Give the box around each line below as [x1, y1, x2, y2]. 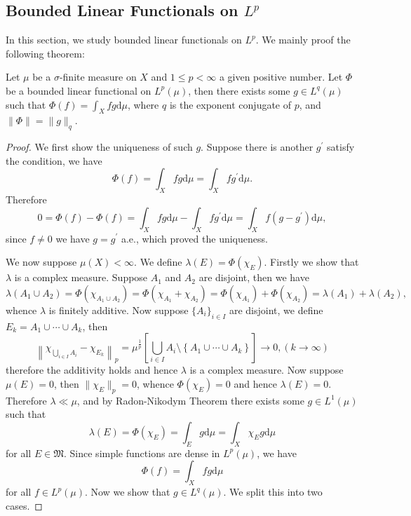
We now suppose [6, 254, 77, 269]
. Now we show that [85, 484, 170, 499]
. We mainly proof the [255, 32, 351, 47]
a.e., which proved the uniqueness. [121, 231, 268, 245]
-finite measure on [59, 69, 137, 84]
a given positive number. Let [219, 69, 343, 84]
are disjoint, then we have [198, 270, 309, 285]
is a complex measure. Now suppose [189, 362, 344, 377]
